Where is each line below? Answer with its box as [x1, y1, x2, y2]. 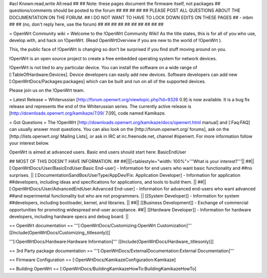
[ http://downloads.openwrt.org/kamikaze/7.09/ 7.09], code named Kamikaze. [9, 110, 166, 116]
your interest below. [9, 140, 49, 146]
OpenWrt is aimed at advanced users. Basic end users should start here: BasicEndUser [9, 149, 186, 155]
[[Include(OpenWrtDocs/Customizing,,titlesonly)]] [9, 230, 111, 236]
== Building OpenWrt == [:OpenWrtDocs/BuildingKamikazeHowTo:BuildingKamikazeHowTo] [9, 266, 197, 272]
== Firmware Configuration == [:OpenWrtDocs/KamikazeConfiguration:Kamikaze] [9, 257, 176, 263]
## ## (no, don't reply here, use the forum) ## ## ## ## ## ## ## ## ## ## [9, 21, 164, 27]
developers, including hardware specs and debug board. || [9, 213, 129, 219]
